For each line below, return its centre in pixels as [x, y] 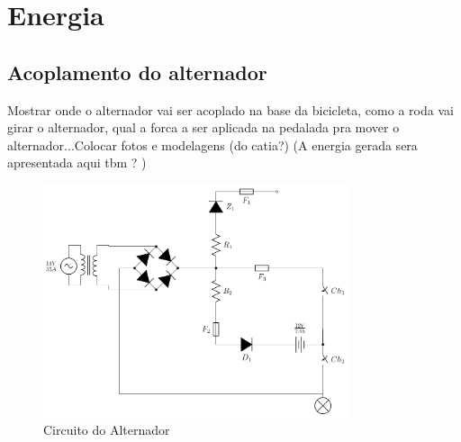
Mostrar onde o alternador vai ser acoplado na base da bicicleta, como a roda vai [230, 109]
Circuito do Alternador [107, 430]
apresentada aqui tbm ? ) [77, 162]
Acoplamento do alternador [137, 72]
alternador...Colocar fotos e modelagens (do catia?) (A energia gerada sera [212, 144]
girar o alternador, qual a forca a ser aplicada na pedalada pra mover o [203, 127]
